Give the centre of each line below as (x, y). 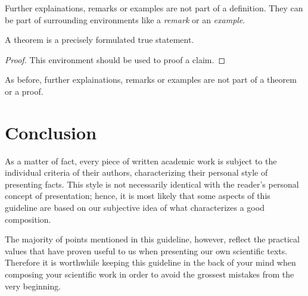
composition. (28, 219)
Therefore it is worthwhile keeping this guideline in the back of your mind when (150, 262)
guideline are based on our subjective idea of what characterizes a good (135, 208)
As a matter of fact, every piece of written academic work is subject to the (141, 161)
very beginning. (33, 286)
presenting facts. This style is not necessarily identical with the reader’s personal (152, 184)
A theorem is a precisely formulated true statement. (99, 40)
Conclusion (51, 132)
